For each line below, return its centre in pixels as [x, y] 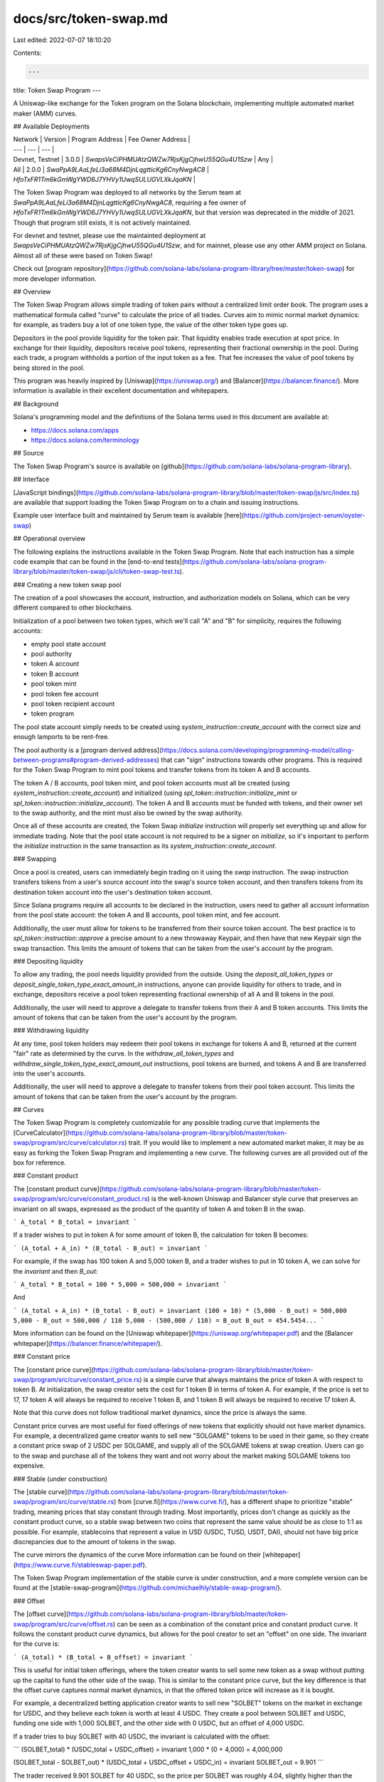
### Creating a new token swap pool [67, 584]
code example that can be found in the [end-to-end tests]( [99, 561]
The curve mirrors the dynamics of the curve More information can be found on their [137, 1555]
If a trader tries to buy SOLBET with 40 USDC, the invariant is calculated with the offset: [142, 1736]
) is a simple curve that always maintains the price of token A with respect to [251, 1380]
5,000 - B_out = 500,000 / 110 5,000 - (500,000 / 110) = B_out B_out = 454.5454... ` [169, 1321]
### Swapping [35, 859]
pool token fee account [65, 694]
